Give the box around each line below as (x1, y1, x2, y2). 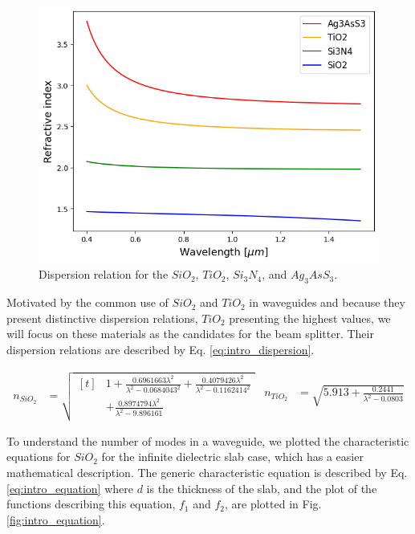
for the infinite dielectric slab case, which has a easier (101, 448, 364, 465)
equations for (6, 448, 71, 465)
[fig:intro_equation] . (6, 511, 105, 528)
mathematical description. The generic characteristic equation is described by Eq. (6, 464, 408, 481)
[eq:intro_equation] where (6, 479, 133, 496)
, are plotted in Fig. (225, 495, 322, 512)
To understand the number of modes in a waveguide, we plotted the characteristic (6, 432, 409, 449)
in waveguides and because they (249, 294, 405, 311)
